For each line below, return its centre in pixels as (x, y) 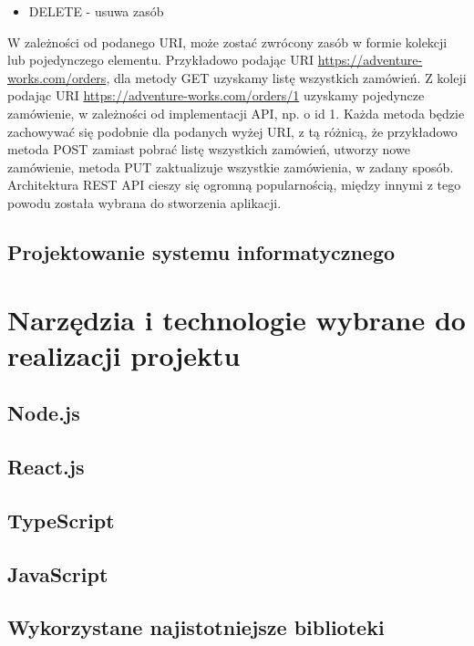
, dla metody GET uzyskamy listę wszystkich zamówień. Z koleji (286, 77)
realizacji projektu (124, 354)
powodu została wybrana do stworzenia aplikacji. (144, 202)
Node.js (44, 413)
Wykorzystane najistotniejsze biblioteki (196, 627)
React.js (46, 467)
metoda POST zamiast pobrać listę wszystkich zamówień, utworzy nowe (209, 149)
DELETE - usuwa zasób (96, 11)
